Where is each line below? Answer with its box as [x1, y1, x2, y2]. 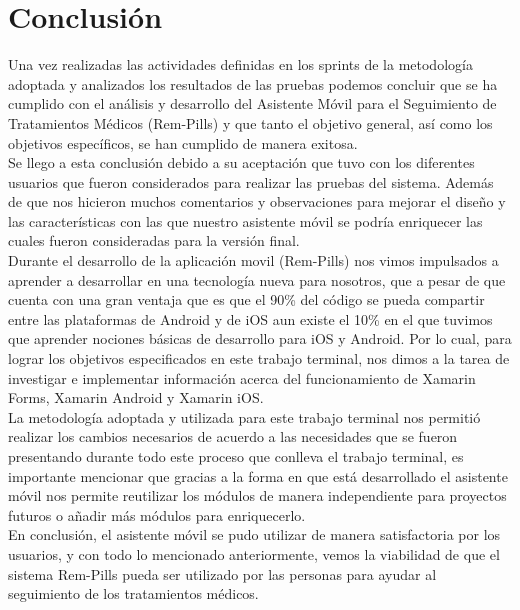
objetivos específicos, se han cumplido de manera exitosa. [8, 132, 358, 153]
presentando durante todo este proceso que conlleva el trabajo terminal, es [8, 446, 464, 466]
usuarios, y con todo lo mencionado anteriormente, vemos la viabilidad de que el [8, 543, 500, 564]
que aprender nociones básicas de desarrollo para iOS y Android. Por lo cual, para [8, 328, 512, 349]
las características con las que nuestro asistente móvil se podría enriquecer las [8, 210, 483, 231]
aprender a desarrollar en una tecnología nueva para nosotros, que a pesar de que [8, 269, 506, 290]
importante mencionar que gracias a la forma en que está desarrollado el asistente [8, 465, 508, 486]
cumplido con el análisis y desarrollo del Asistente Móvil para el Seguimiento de [8, 93, 497, 114]
